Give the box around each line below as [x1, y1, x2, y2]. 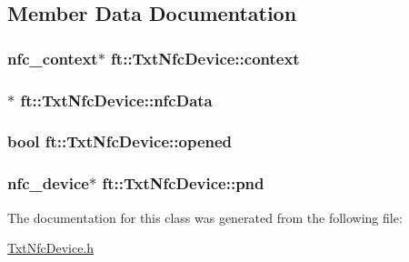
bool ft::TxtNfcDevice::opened [7, 130, 233, 153]
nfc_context [7, 46, 98, 69]
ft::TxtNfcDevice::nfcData [20, 88, 213, 111]
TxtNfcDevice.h [7, 238, 95, 257]
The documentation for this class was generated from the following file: [7, 207, 403, 227]
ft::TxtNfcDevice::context [111, 46, 300, 69]
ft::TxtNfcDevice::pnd [102, 172, 264, 195]
